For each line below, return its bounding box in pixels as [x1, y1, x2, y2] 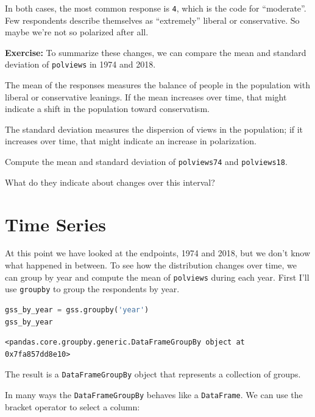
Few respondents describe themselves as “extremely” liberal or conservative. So [5, 13, 300, 26]
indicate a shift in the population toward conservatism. [5, 102, 210, 115]
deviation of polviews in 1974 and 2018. [5, 58, 156, 71]
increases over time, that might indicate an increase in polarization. [5, 135, 257, 147]
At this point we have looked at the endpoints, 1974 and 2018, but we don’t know [5, 247, 311, 259]
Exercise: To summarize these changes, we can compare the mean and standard [5, 46, 306, 58]
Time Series [5, 211, 106, 236]
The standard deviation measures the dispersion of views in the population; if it [5, 122, 303, 135]
